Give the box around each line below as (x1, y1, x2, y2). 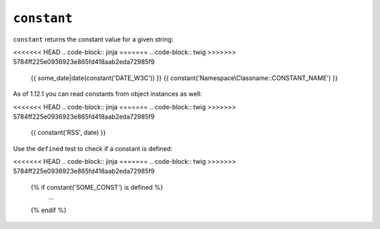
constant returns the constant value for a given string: (13, 35, 174, 44)
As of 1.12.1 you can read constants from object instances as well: (13, 90, 202, 98)
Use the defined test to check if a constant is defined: (13, 144, 172, 152)
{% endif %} (30, 206, 67, 214)
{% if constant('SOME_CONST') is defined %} (30, 183, 163, 191)
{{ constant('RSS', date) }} (30, 129, 106, 137)
